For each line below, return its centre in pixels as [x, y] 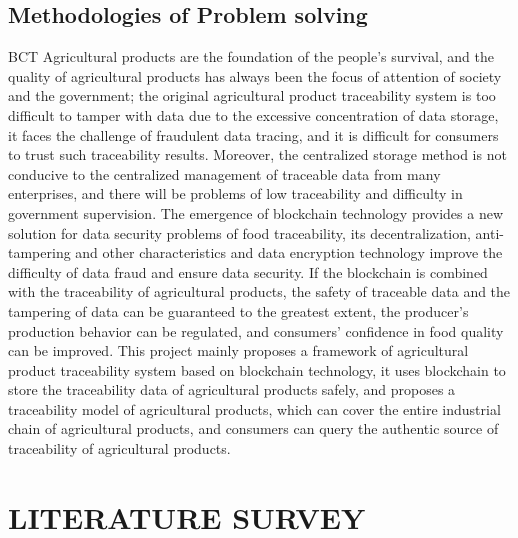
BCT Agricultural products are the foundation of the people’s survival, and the [251, 56]
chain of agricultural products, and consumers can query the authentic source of [253, 428]
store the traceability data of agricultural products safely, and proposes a [232, 389]
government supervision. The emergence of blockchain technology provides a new [256, 212]
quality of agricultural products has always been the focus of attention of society [255, 75]
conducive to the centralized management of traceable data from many [224, 173]
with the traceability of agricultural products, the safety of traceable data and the [259, 291]
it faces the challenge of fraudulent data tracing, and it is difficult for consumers [253, 134]
